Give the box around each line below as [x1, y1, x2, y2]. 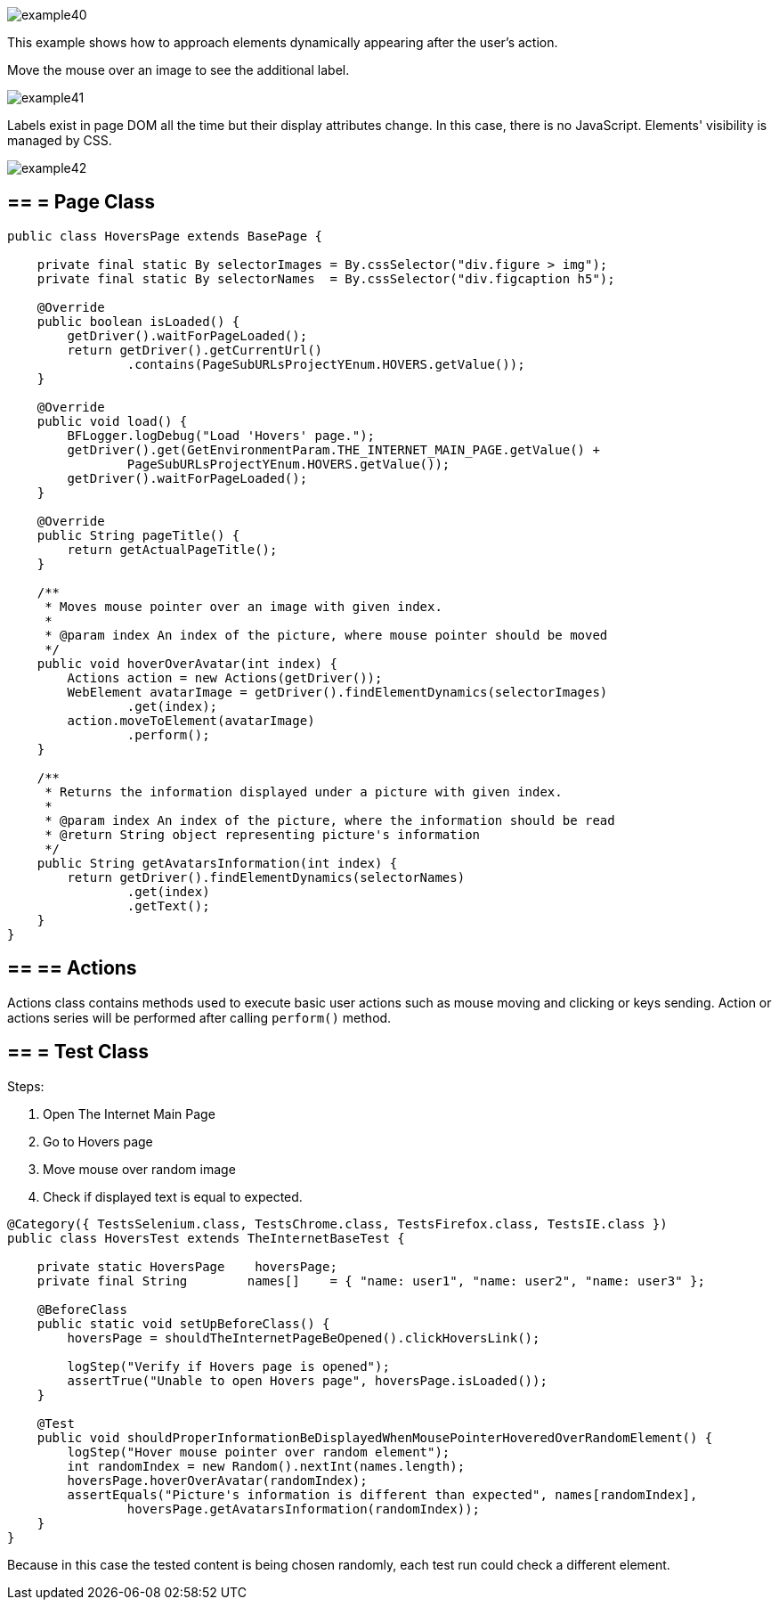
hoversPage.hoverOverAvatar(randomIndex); [67, 1472, 368, 1488]
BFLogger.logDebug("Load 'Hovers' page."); [67, 428, 376, 443]
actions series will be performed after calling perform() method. [7, 1009, 392, 1025]
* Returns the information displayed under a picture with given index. [45, 784, 563, 799]
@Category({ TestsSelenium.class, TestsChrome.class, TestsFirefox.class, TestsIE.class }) [7, 1216, 668, 1231]
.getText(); [126, 898, 210, 913]
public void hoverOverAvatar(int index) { [37, 656, 337, 671]
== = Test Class [7, 1040, 149, 1064]
